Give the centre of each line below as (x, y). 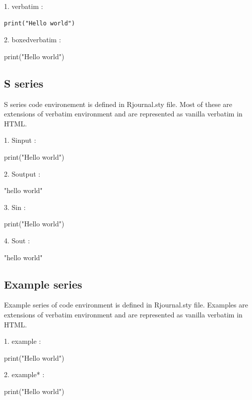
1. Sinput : (20, 140)
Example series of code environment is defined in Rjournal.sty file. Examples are (126, 305)
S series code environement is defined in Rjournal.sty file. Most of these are (118, 104)
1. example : (23, 341)
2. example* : (24, 374)
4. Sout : (17, 240)
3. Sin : (15, 207)
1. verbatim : (24, 6)
